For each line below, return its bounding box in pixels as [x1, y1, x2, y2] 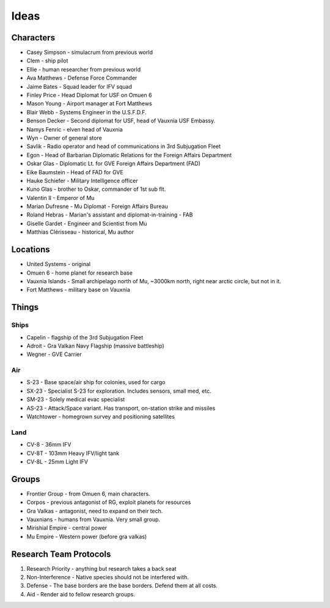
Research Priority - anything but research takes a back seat [26, 565, 177, 572]
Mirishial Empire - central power [26, 524, 108, 532]
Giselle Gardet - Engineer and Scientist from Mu [26, 220, 147, 227]
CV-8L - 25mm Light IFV [26, 458, 89, 465]
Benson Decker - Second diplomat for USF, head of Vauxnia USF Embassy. [26, 117, 216, 125]
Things [11, 302, 39, 313]
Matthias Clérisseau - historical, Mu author [26, 228, 134, 235]
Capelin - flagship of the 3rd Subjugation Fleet [26, 333, 144, 341]
